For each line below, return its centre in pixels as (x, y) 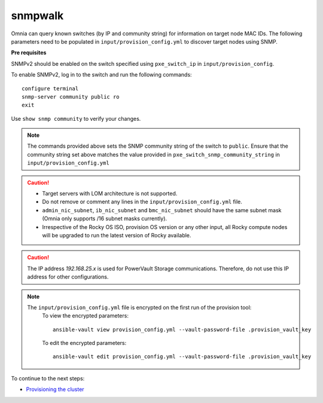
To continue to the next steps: (48, 378)
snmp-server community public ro (71, 97)
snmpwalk (37, 16)
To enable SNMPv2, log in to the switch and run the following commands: (101, 75)
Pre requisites (29, 53)
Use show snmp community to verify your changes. (76, 118)
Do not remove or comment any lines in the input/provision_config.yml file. (142, 202)
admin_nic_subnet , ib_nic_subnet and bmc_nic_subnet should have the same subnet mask (162, 210)
